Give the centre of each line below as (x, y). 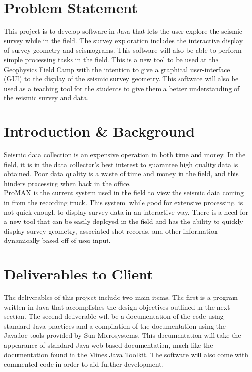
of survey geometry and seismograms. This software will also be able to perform (123, 50)
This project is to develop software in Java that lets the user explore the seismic (123, 31)
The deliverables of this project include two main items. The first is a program (121, 297)
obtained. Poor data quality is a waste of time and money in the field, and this (121, 174)
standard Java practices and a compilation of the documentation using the (115, 325)
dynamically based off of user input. (57, 240)
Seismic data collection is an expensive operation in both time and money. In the (125, 154)
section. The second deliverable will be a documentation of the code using (114, 316)
